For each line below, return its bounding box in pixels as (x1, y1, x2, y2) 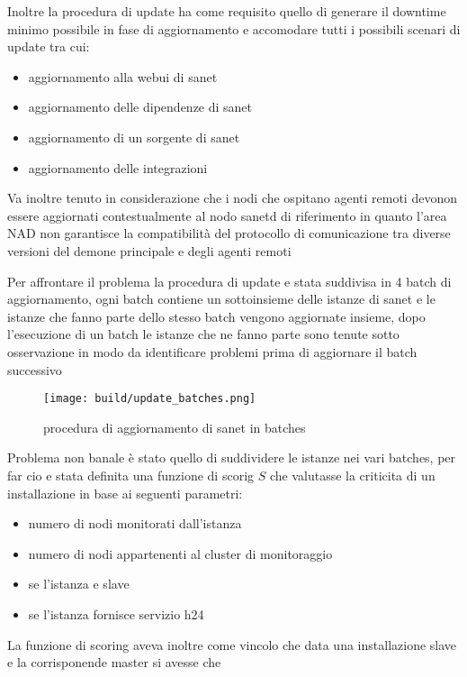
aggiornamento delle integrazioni (28, 158, 208, 177)
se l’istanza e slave (28, 574, 130, 593)
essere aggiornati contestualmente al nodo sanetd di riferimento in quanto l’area (7, 206, 447, 224)
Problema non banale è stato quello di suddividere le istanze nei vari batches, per (7, 448, 456, 467)
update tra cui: (7, 37, 90, 56)
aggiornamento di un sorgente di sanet (28, 127, 240, 146)
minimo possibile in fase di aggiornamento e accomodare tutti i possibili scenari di (7, 19, 461, 38)
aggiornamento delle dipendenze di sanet (28, 97, 253, 116)
